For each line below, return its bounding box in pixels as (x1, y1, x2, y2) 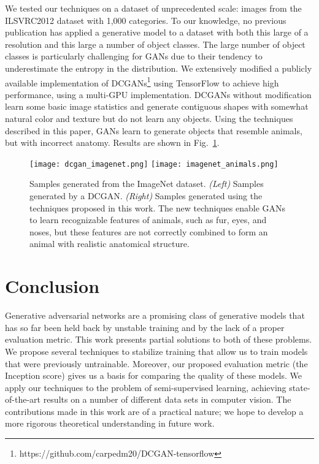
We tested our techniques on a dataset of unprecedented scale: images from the (5, 2, 302, 14)
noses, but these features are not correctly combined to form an (29, 225, 268, 238)
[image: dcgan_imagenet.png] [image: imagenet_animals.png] (29, 159, 279, 169)
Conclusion (5, 273, 100, 299)
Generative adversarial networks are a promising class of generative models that (5, 309, 305, 322)
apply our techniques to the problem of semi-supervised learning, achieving (5, 381, 286, 394)
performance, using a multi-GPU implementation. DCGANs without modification (5, 88, 312, 101)
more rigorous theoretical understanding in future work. (5, 417, 215, 430)
